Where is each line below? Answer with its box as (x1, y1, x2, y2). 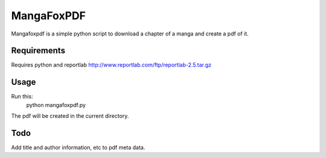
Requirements (11, 46, 66, 56)
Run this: (11, 93, 33, 100)
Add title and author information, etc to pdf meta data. (11, 144, 145, 151)
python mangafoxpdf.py (26, 101, 86, 108)
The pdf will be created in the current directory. (11, 112, 129, 120)
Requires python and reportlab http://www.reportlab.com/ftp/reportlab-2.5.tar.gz (11, 61, 212, 68)
